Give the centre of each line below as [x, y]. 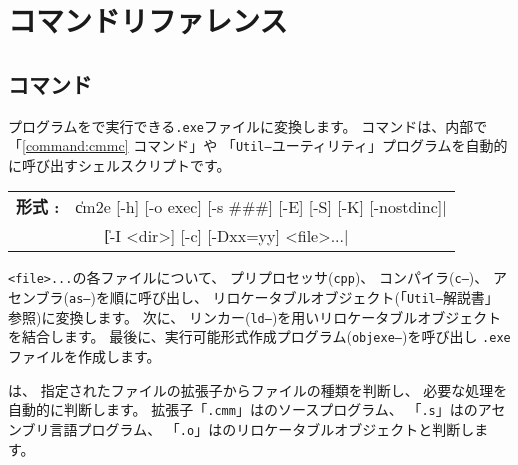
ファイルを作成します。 [84, 356]
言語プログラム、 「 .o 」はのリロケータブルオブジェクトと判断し [262, 428]
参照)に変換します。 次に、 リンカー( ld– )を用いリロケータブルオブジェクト [255, 316]
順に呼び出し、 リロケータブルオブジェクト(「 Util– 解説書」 [304, 297]
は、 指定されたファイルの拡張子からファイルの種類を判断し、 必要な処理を [258, 389]
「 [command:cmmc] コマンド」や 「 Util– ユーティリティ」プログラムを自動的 [258, 145]
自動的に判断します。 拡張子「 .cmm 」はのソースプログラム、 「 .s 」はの [243, 409]
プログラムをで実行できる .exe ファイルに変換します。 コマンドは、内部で [248, 125]
